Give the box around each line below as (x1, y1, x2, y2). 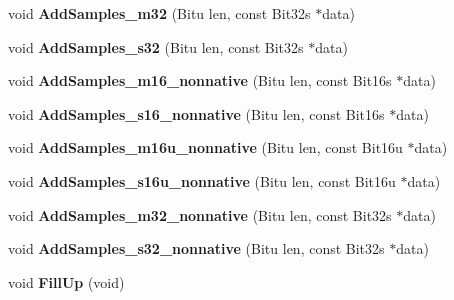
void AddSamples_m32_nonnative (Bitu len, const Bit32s (8, 204, 392, 225)
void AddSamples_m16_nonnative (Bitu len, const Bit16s (8, 70, 392, 91)
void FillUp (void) (8, 271, 125, 292)
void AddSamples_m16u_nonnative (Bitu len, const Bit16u (8, 137, 403, 158)
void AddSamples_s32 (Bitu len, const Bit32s (8, 36, 304, 57)
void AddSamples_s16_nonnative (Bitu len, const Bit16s (8, 103, 385, 124)
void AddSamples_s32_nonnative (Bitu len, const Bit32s (8, 238, 385, 259)
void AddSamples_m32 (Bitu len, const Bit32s (8, 3, 311, 23)
